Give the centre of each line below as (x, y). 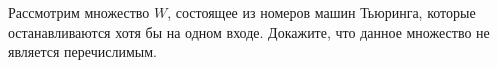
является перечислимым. (82, 51)
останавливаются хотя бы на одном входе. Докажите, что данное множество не (249, 31)
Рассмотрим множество (79, 12)
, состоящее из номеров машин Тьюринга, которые (321, 12)
